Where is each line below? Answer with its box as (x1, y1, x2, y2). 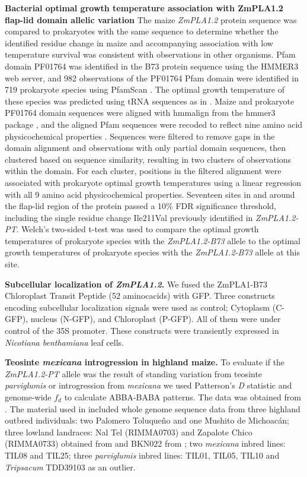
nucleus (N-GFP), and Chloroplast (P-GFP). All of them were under (30, 312, 281, 325)
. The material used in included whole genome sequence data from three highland (5, 402, 300, 415)
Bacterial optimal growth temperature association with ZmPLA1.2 (5, 2, 283, 14)
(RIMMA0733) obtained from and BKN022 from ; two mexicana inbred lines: (5, 437, 286, 450)
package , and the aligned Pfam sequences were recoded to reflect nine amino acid (5, 118, 303, 130)
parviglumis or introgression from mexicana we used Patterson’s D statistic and (5, 379, 292, 391)
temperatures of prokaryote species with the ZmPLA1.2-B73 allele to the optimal (5, 234, 300, 247)
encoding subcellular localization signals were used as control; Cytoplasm (5, 301, 270, 313)
